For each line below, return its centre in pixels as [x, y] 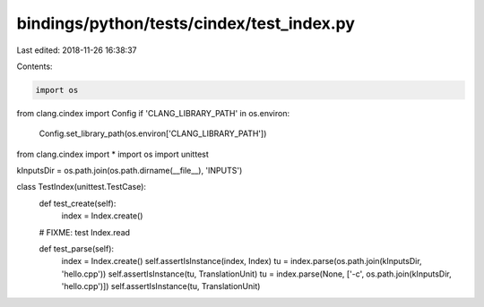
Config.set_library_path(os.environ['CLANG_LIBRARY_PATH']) [153, 133]
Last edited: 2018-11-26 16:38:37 [77, 50]
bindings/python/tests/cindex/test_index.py [186, 23]
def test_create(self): [78, 203]
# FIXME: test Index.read [84, 232]
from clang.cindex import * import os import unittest [113, 154]
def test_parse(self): [77, 249]
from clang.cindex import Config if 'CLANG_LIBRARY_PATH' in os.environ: [153, 113]
